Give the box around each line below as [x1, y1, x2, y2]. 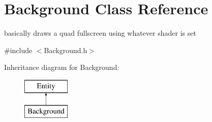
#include [4, 44, 33, 55]
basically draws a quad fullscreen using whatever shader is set [4, 28, 196, 38]
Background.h [44, 44, 87, 55]
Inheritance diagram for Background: [4, 62, 119, 72]
